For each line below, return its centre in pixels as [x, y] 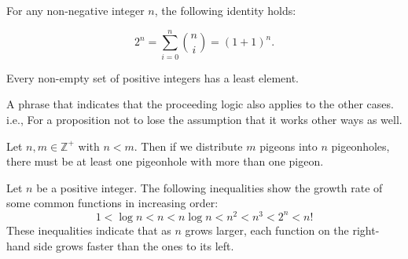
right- [366, 230]
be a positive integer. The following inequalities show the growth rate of [210, 187]
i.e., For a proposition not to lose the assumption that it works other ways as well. [204, 119]
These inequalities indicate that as [89, 230]
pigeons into [289, 146]
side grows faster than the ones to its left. [134, 245]
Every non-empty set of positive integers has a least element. [153, 77]
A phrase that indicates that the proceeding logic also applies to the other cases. [200, 104]
